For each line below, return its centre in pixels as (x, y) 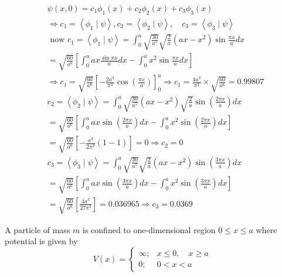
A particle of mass (38, 229)
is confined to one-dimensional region (149, 229)
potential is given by (41, 241)
